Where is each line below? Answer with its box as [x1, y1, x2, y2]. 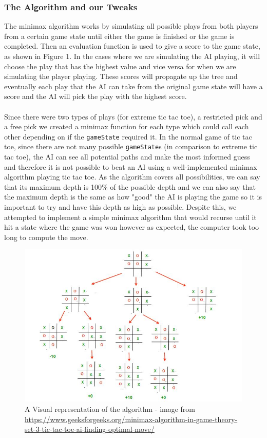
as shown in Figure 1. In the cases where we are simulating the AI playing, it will [4, 51, 260, 61]
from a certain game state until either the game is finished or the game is [4, 30, 235, 41]
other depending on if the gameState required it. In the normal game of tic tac [4, 131, 252, 142]
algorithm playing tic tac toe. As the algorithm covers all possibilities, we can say [4, 171, 260, 182]
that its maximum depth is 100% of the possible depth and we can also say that [4, 181, 256, 192]
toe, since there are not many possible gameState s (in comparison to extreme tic [4, 141, 258, 152]
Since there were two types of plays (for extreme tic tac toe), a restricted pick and [4, 111, 262, 122]
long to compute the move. [4, 231, 88, 242]
